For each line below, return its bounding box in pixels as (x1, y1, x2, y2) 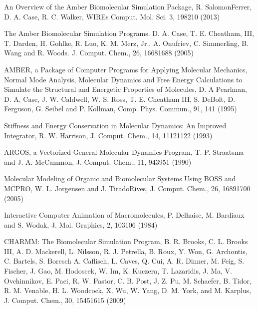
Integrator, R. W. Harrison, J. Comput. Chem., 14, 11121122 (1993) (4, 130, 213, 140)
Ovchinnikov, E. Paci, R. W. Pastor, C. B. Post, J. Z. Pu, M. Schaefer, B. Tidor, (4, 275, 252, 286)
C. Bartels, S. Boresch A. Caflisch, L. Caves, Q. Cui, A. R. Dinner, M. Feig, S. (4, 256, 245, 266)
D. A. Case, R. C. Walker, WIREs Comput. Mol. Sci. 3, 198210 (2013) (4, 11, 220, 21)
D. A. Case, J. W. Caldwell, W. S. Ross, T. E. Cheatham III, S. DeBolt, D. (4, 93, 236, 104)
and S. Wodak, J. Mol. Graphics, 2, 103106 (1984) (4, 219, 158, 230)
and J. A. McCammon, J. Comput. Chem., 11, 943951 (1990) (4, 156, 192, 167)
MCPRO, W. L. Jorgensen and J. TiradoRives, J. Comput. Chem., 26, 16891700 (4, 183, 251, 193)
